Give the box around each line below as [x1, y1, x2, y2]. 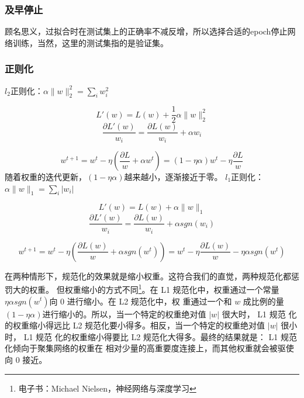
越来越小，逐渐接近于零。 [124, 171, 223, 182]
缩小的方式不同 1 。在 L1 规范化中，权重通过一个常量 [81, 282, 279, 295]
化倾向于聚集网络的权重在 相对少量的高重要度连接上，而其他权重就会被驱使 [5, 342, 294, 354]
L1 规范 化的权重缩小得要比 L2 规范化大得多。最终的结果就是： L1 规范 [23, 330, 297, 342]
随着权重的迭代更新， [5, 171, 87, 182]
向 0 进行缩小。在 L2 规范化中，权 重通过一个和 [49, 295, 232, 307]
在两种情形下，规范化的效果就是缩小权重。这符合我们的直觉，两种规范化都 [5, 269, 291, 282]
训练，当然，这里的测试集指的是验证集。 [12, 36, 168, 49]
